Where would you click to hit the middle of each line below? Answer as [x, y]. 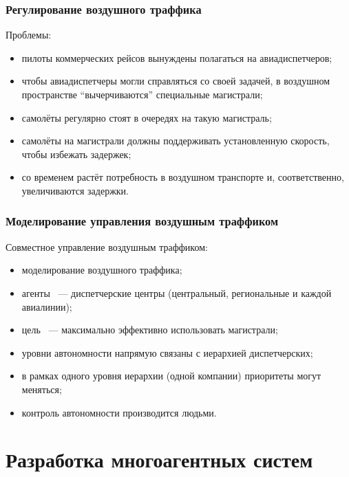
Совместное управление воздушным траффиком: [107, 246]
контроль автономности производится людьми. [119, 412]
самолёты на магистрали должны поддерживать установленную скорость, [176, 141]
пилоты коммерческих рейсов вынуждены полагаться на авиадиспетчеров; [177, 57]
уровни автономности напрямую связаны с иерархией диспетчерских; [167, 352]
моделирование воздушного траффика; [102, 270]
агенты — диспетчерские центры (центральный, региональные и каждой [177, 292]
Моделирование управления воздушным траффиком [142, 221]
